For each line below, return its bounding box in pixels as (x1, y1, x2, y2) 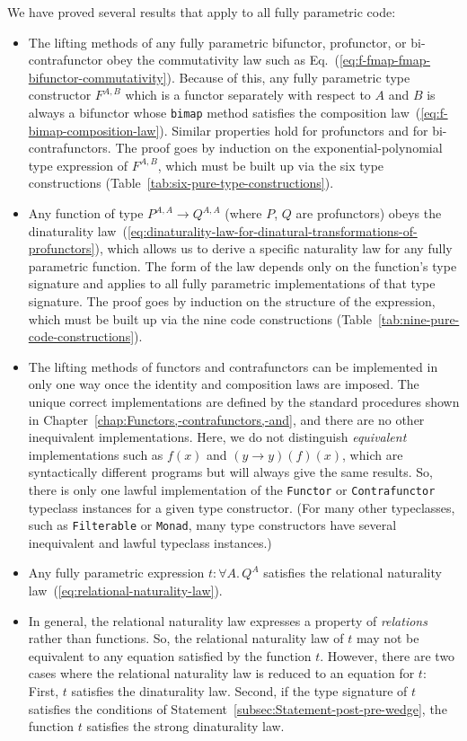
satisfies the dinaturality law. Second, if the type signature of (71, 681, 408, 700)
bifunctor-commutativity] (28, 67, 167, 86)
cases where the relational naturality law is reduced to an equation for (28, 664, 415, 683)
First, (28, 681, 59, 700)
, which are (342, 445, 403, 463)
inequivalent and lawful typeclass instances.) (28, 533, 272, 551)
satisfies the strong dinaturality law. (86, 717, 285, 736)
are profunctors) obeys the (295, 204, 442, 222)
